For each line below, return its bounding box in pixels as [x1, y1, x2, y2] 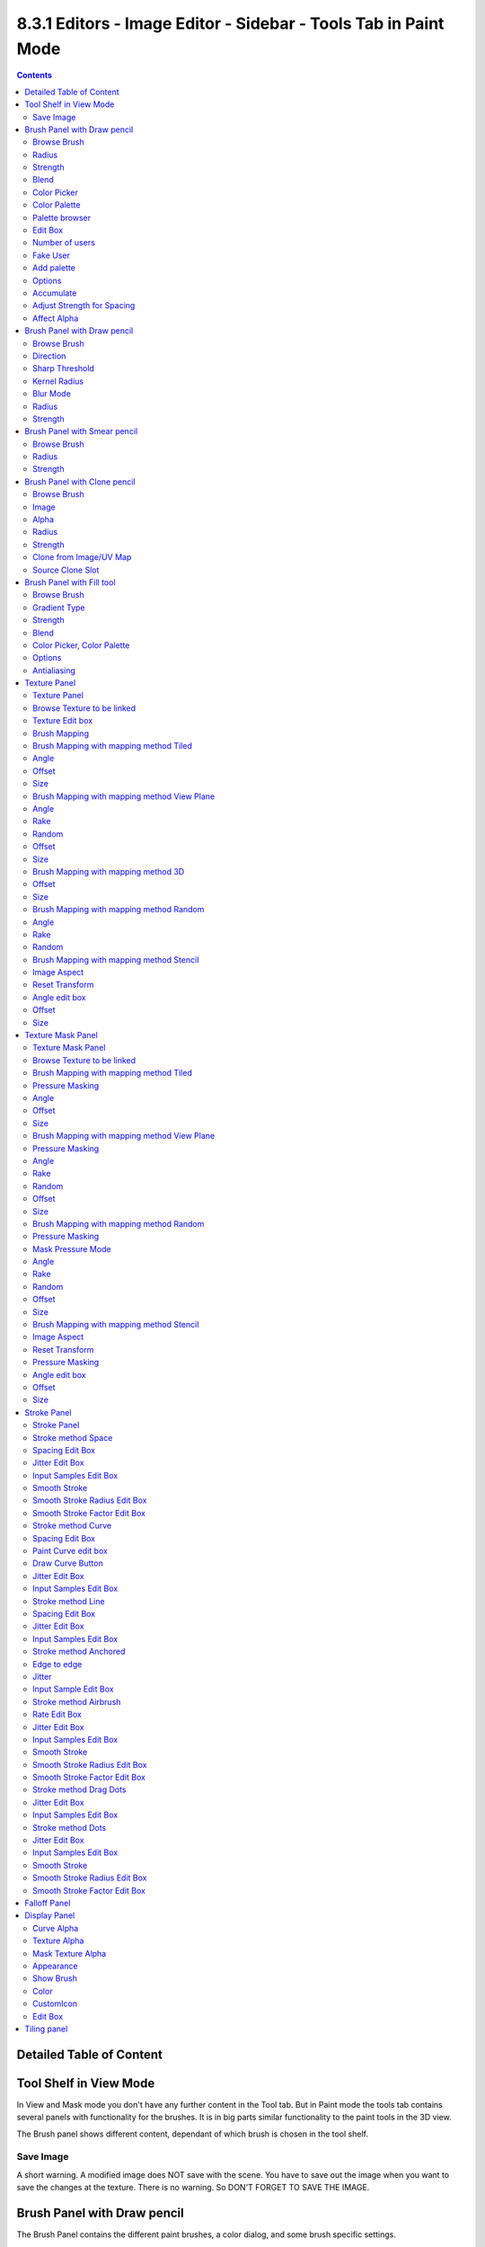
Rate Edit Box [32, 1709, 83, 1720]
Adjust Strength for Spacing [32, 300, 136, 311]
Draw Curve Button [32, 1558, 103, 1568]
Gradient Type [32, 602, 85, 613]
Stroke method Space [32, 1432, 113, 1443]
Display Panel [24, 1910, 75, 1921]
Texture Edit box [32, 715, 93, 726]
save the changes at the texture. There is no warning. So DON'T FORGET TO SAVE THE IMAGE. [16, 2182, 370, 2193]
